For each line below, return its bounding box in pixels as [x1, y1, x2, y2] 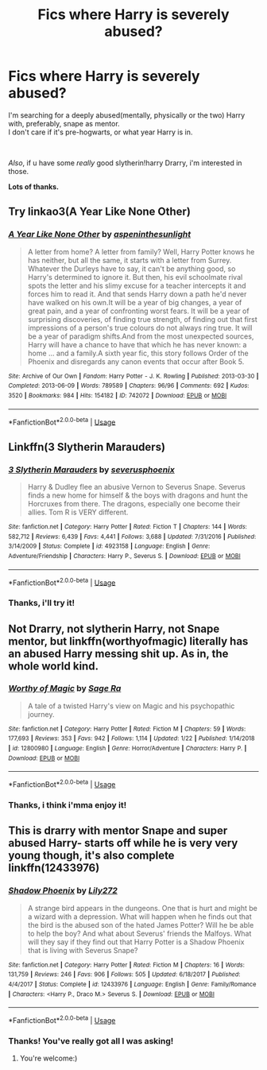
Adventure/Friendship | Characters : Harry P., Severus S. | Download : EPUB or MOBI [8, 552, 241, 560]
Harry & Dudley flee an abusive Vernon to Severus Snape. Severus [27, 482, 246, 491]
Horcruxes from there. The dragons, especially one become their [27, 498, 241, 508]
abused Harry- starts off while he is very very [8, 836, 238, 850]
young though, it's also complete [8, 849, 175, 863]
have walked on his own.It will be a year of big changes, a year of [27, 297, 242, 307]
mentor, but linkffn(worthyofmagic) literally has [8, 634, 249, 648]
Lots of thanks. [8, 181, 60, 192]
